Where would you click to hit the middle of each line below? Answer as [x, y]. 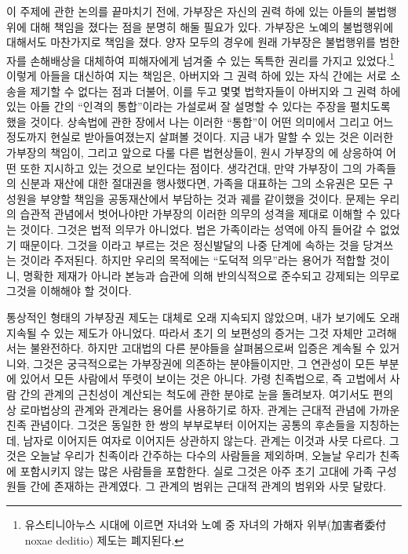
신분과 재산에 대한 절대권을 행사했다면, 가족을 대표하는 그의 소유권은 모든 [200, 183]
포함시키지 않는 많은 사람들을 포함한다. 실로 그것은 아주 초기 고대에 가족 [197, 470]
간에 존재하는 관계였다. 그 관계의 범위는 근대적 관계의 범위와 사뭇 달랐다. [208, 486]
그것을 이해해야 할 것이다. [69, 291]
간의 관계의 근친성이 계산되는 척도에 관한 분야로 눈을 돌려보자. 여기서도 [195, 394]
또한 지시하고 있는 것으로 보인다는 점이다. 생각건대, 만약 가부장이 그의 [191, 168]
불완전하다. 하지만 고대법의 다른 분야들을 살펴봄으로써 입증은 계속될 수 [203, 348]
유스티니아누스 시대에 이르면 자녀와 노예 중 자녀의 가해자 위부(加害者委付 [206, 525]
